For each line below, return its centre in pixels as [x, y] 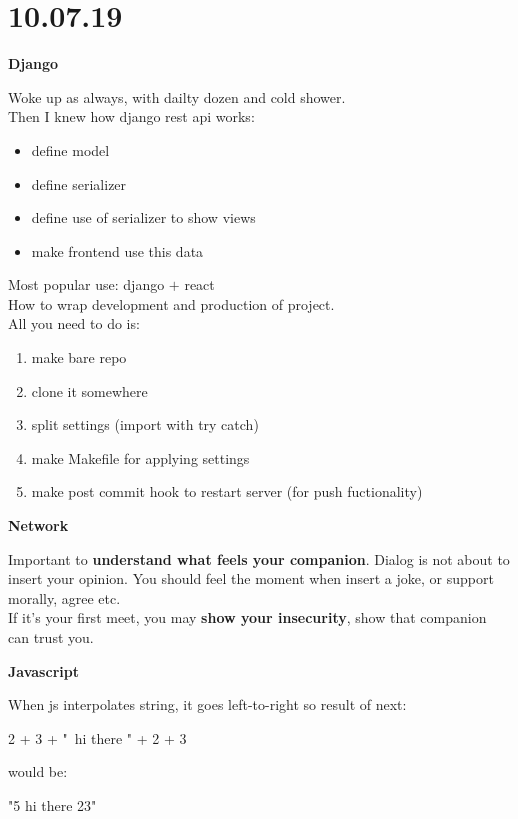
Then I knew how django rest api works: [131, 116]
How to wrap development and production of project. [171, 303]
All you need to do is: [74, 323]
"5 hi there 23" [52, 804]
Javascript [43, 670]
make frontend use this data [117, 250]
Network [38, 525]
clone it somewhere [89, 390]
